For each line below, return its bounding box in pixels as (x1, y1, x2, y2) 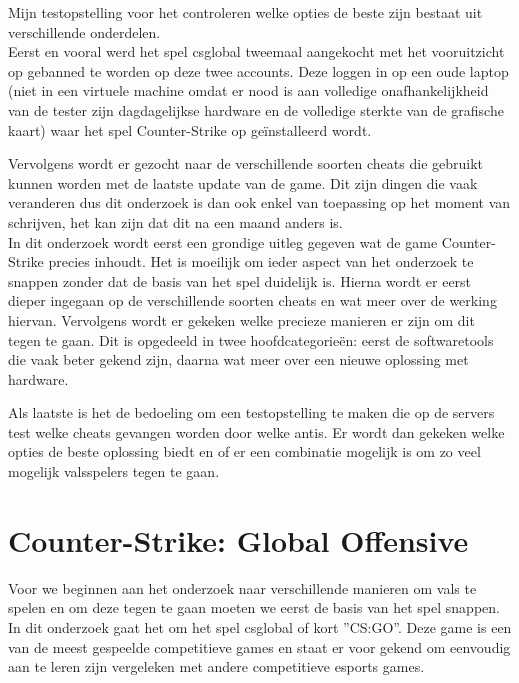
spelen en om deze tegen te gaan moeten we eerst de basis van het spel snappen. (8, 597, 500, 618)
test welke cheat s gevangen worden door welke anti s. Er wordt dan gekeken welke (8, 421, 505, 442)
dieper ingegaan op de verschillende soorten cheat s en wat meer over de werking (8, 290, 497, 311)
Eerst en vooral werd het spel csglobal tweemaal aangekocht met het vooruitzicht (8, 41, 505, 62)
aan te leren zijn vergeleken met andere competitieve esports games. (8, 656, 425, 677)
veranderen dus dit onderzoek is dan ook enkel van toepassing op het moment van (8, 192, 511, 213)
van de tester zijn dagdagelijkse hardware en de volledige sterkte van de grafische (8, 99, 504, 120)
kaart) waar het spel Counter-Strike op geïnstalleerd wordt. (8, 119, 372, 140)
